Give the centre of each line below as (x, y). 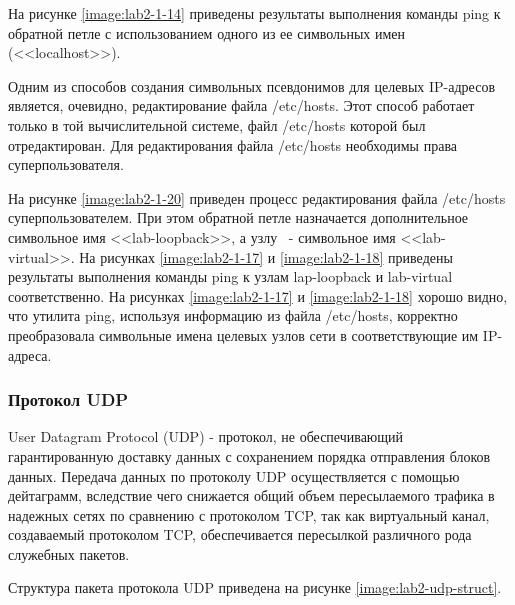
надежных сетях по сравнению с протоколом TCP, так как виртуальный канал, (249, 514)
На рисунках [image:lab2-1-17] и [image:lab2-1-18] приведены (266, 256)
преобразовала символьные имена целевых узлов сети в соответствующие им (243, 334)
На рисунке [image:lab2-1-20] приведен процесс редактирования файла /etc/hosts (257, 197)
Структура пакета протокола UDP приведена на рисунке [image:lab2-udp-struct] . (255, 587)
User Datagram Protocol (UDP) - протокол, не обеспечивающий (206, 436)
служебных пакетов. (69, 553)
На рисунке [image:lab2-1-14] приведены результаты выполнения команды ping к (254, 13)
